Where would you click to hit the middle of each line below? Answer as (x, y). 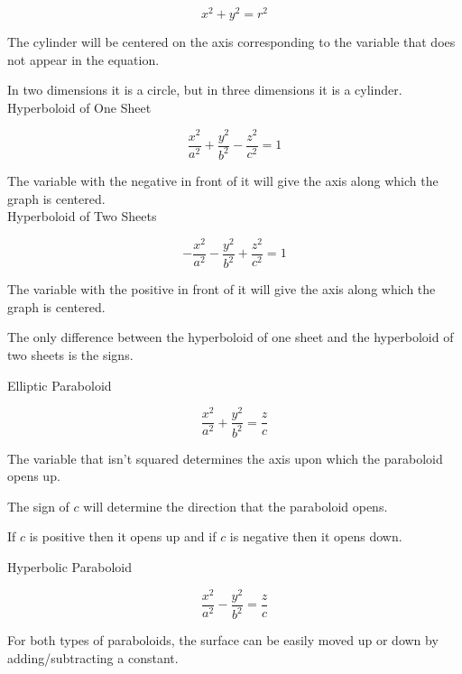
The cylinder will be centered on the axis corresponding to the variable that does (231, 42)
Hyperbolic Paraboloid (69, 567)
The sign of (38, 506)
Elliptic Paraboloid (60, 385)
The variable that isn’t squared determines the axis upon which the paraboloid (225, 458)
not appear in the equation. (83, 59)
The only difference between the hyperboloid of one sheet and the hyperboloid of (231, 337)
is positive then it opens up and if (123, 536)
